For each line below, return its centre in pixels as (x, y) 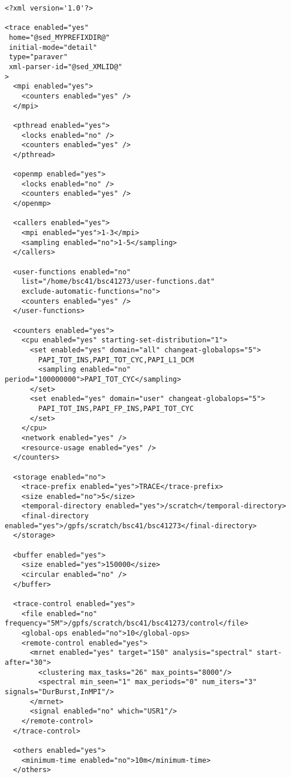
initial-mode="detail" (53, 47)
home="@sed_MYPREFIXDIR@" (59, 37)
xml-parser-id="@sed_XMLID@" (66, 67)
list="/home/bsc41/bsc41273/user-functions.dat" (118, 282)
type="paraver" (38, 57)
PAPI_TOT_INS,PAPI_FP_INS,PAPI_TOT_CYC (116, 408)
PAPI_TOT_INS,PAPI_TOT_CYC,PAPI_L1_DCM (116, 360)
